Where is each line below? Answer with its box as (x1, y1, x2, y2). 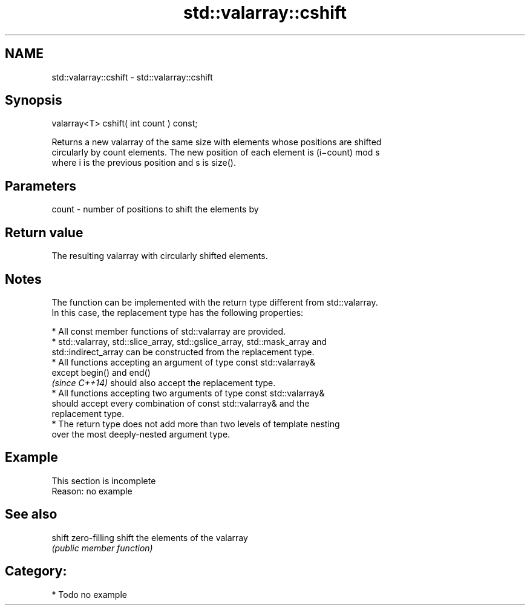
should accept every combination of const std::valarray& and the (51, 398, 310, 408)
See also (5, 507, 57, 522)
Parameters (5, 178, 76, 194)
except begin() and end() (51, 367, 151, 378)
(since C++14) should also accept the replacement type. (51, 377, 276, 388)
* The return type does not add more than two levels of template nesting (51, 418, 340, 429)
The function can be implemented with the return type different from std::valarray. (51, 297, 378, 307)
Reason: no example (51, 485, 132, 496)
